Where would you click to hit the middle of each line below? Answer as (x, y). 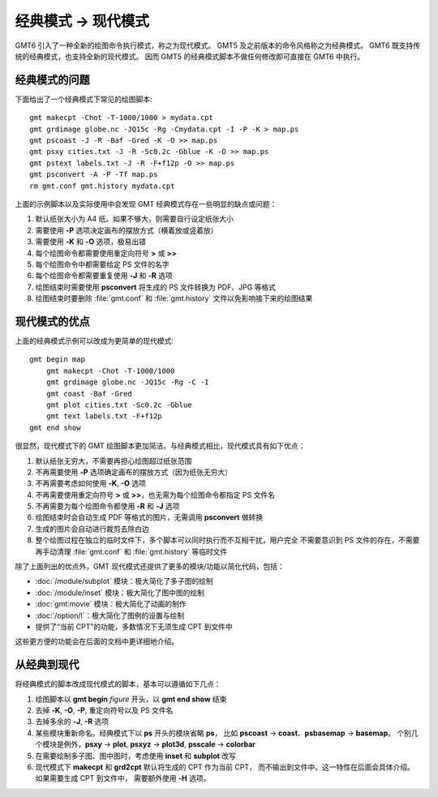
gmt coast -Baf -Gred (89, 394)
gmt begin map (57, 360)
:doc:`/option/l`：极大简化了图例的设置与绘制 (110, 615)
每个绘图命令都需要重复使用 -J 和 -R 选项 (104, 276)
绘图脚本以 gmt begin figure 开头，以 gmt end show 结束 (131, 699)
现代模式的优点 (52, 321)
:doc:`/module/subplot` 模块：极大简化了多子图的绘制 (125, 581)
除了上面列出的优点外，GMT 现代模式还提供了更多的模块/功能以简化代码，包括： (150, 567)
